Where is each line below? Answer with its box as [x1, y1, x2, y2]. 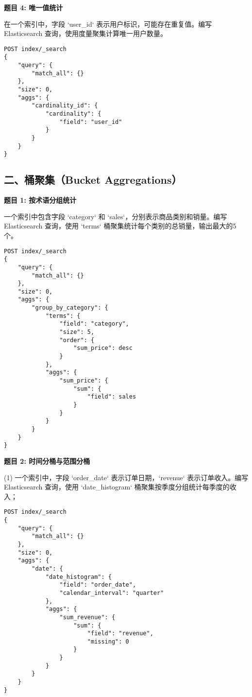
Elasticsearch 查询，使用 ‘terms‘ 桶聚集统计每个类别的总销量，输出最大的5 [4, 221, 236, 231]
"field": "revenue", [87, 630, 153, 637]
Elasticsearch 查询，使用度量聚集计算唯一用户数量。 [4, 28, 167, 38]
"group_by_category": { [32, 304, 108, 312]
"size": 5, [59, 329, 95, 336]
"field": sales [87, 393, 136, 401]
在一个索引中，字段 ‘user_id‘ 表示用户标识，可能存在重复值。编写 [4, 18, 212, 29]
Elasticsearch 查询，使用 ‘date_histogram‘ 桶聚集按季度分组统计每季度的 [4, 482, 230, 492]
